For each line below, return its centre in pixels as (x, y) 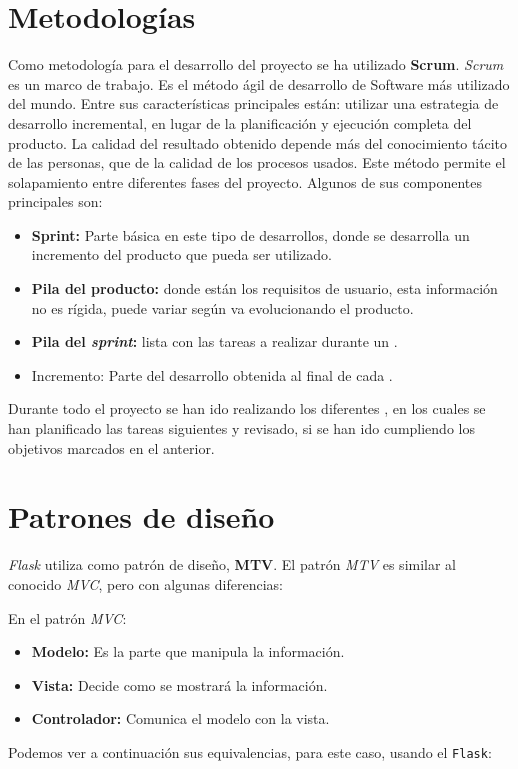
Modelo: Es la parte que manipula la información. (188, 651)
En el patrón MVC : (67, 617)
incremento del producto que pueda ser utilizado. (181, 254)
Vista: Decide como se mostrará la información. (179, 684)
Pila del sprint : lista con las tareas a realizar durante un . (214, 341)
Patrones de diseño (141, 516)
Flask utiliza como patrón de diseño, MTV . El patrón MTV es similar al (232, 564)
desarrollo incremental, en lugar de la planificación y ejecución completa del (240, 122)
